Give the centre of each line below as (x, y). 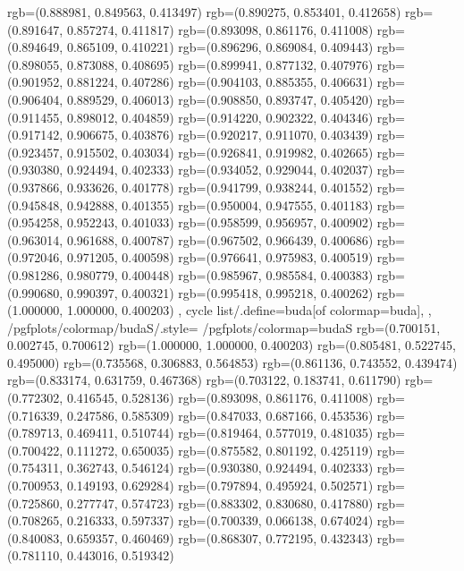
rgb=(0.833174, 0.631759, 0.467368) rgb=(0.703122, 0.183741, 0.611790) (204, 380)
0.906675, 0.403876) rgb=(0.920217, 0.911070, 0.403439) (220, 135)
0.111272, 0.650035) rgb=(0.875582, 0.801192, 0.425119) (220, 450)
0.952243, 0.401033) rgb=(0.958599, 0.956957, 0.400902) (220, 222)
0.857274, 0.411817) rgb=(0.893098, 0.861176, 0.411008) (220, 29)
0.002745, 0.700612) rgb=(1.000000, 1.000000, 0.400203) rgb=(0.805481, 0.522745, (232, 345)
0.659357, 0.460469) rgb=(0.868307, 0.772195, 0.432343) (220, 537)
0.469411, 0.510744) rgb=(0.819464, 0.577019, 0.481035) (220, 433)
